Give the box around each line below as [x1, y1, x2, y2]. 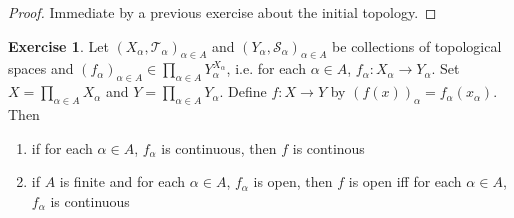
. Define [219, 81, 267, 102]
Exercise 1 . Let [8, 35, 109, 56]
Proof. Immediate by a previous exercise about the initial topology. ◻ [8, 2, 437, 22]
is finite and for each [59, 171, 186, 192]
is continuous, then [161, 137, 277, 158]
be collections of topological [332, 35, 502, 56]
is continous [292, 137, 365, 158]
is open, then [253, 171, 333, 192]
